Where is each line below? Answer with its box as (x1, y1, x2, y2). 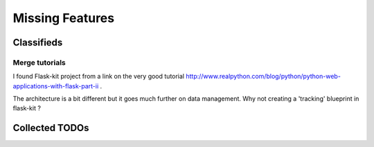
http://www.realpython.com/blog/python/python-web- (186, 72, 341, 81)
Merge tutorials (12, 57, 66, 67)
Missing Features (12, 10, 114, 26)
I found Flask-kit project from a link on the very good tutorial (12, 72, 185, 81)
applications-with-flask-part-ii (12, 81, 99, 90)
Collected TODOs (12, 122, 89, 134)
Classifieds (12, 37, 63, 48)
